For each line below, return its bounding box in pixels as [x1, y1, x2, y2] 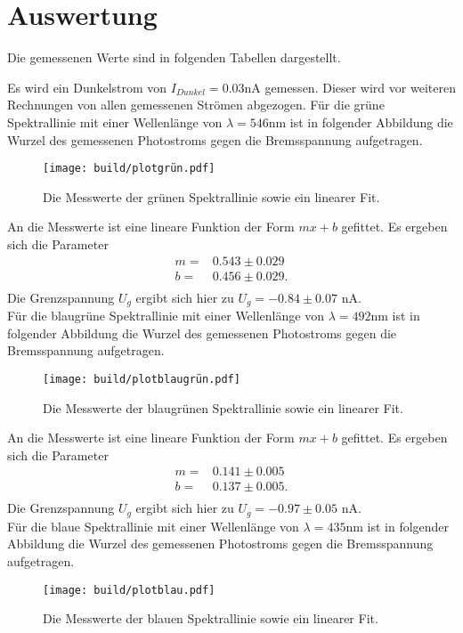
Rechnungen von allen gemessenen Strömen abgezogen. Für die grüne [7, 95, 385, 114]
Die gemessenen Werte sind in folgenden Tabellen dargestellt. [7, 48, 341, 67]
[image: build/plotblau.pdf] [43, 583, 215, 596]
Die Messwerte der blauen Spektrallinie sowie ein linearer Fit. [43, 609, 378, 628]
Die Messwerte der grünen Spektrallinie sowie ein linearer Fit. [43, 187, 380, 206]
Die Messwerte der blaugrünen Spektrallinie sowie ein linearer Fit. [43, 398, 403, 417]
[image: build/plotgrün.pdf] [43, 162, 215, 175]
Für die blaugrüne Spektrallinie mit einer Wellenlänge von [7, 306, 324, 325]
